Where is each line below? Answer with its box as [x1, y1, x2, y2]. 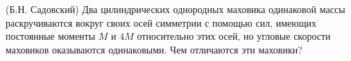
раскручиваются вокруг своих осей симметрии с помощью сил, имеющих [6, 15, 316, 29]
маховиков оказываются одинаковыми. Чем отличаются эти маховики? [6, 42, 302, 56]
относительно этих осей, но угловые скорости [137, 29, 331, 43]
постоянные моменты [6, 29, 96, 43]
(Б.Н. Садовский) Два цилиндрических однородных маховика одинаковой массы [6, 2, 345, 16]
